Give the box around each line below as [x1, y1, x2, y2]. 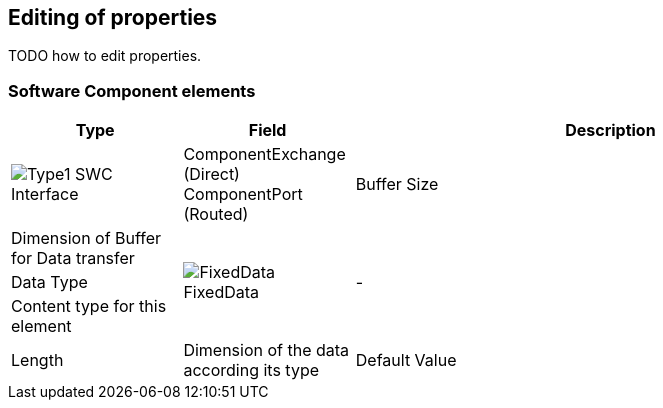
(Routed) [183, 204, 249, 225]
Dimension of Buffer [11, 228, 162, 249]
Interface [11, 184, 79, 205]
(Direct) [183, 164, 240, 185]
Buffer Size [355, 174, 439, 195]
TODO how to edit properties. [8, 47, 202, 65]
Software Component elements [8, 80, 256, 101]
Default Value [355, 350, 457, 371]
